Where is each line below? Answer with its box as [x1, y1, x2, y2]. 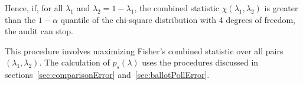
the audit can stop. [5, 25, 73, 37]
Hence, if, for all [5, 2, 63, 14]
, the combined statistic [134, 2, 220, 14]
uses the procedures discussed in [142, 56, 259, 68]
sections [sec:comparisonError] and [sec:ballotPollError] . [5, 68, 210, 81]
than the [5, 13, 36, 25]
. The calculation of [39, 56, 110, 68]
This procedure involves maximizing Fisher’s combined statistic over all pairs [5, 44, 284, 57]
